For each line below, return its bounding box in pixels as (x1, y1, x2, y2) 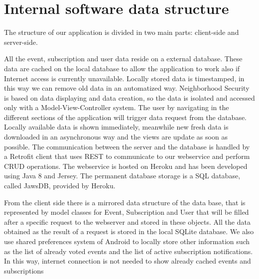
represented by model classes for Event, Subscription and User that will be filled (4, 207, 249, 217)
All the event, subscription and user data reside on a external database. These (4, 53, 243, 64)
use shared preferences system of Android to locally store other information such (4, 236, 250, 246)
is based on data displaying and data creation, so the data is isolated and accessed (4, 92, 255, 103)
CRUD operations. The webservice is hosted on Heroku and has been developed (4, 160, 248, 171)
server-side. (4, 36, 38, 47)
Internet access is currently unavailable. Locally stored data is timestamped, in (4, 73, 245, 83)
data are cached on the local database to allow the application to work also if (4, 63, 240, 73)
